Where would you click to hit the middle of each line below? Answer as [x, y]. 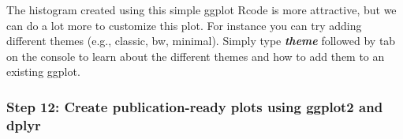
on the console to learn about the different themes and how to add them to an [196, 56]
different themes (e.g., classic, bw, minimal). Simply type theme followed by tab [201, 41]
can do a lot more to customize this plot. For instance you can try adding [184, 25]
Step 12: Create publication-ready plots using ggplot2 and [195, 106]
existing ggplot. [43, 71]
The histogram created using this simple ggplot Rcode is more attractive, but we [201, 9]
